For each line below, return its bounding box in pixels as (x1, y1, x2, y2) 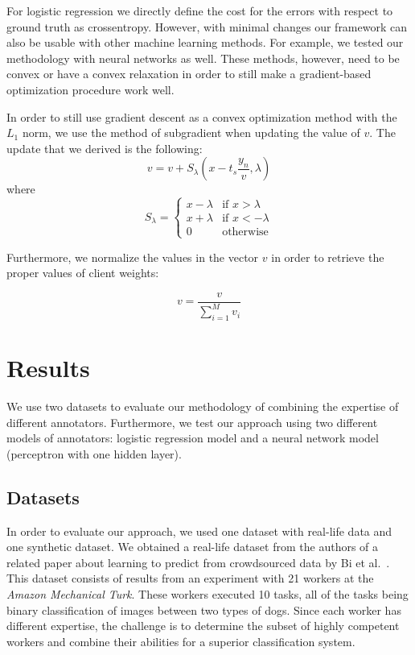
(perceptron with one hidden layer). (6, 445, 182, 462)
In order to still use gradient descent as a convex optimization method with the (6, 108, 397, 125)
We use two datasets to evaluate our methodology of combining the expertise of (6, 398, 399, 415)
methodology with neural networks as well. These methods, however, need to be (6, 49, 400, 66)
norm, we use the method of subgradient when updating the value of (22, 124, 360, 141)
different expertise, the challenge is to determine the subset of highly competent (6, 617, 400, 634)
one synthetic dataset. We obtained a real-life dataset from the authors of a (6, 538, 379, 555)
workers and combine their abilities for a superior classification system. (6, 632, 355, 649)
